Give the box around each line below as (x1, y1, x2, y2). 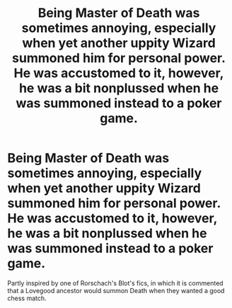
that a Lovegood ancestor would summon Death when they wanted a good (7, 286, 225, 295)
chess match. (7, 294, 47, 302)
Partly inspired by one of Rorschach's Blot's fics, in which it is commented (7, 278, 224, 287)
